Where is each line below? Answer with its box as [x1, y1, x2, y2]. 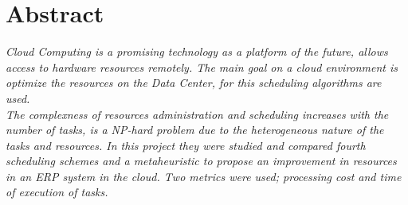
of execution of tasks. [6, 183, 108, 200]
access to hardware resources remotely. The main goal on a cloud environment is [6, 58, 398, 75]
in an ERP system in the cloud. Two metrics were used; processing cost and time [6, 168, 402, 184]
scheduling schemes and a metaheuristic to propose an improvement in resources [6, 152, 397, 169]
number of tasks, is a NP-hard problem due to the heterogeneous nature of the [6, 121, 384, 138]
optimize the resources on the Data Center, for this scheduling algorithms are [6, 74, 382, 91]
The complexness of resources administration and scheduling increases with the [6, 105, 389, 122]
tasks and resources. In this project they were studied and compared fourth [6, 136, 366, 153]
